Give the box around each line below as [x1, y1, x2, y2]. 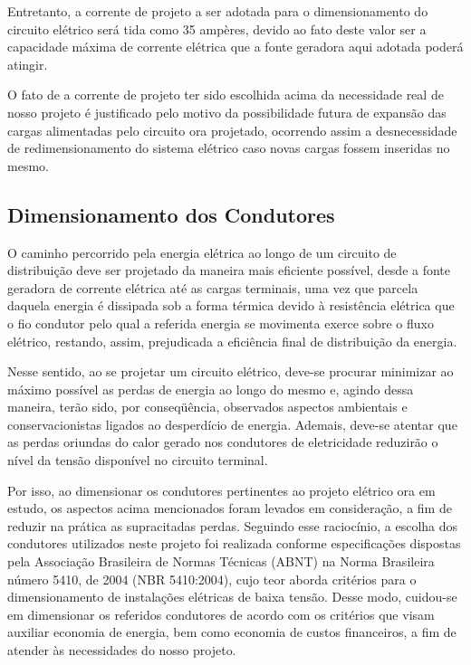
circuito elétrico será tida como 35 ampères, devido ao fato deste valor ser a [7, 19, 427, 38]
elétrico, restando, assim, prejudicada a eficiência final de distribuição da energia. [7, 331, 457, 350]
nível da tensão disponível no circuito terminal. [7, 451, 268, 470]
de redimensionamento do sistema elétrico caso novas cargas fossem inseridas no [7, 138, 450, 157]
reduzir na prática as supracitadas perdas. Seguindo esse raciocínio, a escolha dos [7, 516, 458, 535]
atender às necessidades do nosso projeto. [7, 641, 236, 660]
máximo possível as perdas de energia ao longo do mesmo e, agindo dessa [7, 379, 414, 398]
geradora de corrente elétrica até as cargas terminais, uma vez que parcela [7, 278, 418, 297]
